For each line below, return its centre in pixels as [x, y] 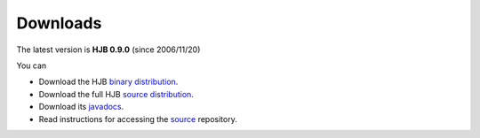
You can [32, 65]
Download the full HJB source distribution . [116, 94]
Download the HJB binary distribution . [108, 82]
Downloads [59, 23]
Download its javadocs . [81, 107]
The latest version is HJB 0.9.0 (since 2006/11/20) [108, 50]
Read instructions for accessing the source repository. [138, 119]
